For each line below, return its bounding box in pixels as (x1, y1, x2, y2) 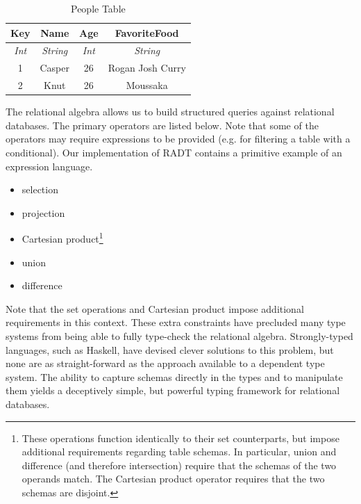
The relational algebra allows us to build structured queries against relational (6, 104, 335, 119)
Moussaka (126, 78, 168, 92)
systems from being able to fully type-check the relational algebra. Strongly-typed (6, 329, 353, 343)
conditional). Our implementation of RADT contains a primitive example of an (6, 145, 342, 159)
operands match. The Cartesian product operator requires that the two (22, 471, 325, 486)
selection (22, 182, 58, 197)
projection (22, 205, 65, 220)
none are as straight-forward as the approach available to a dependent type (6, 356, 325, 371)
